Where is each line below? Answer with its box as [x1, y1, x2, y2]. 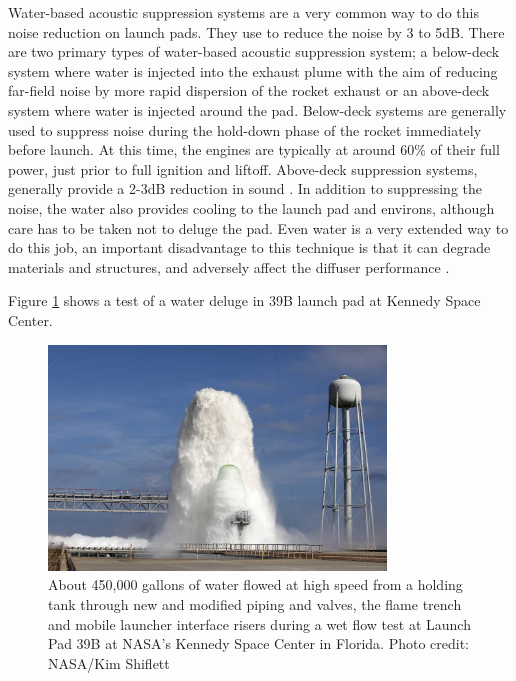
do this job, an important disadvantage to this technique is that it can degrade [8, 237, 491, 258]
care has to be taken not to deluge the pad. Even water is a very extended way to [8, 217, 509, 238]
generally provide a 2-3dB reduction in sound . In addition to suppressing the [8, 178, 482, 199]
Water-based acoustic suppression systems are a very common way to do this [8, 2, 479, 22]
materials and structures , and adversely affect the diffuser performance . [8, 256, 450, 277]
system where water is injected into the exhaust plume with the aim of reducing [8, 60, 498, 81]
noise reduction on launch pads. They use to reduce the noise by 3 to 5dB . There [8, 21, 505, 42]
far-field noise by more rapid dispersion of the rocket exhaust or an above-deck [8, 80, 490, 101]
